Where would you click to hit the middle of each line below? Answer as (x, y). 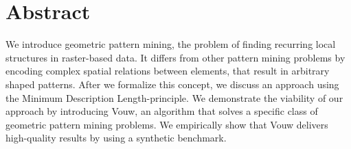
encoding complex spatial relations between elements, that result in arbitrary (168, 71)
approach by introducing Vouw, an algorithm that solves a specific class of (162, 111)
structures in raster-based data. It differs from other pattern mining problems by (175, 57)
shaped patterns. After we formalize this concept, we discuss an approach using (172, 84)
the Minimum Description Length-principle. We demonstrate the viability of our (174, 97)
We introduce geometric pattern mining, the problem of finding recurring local (171, 44)
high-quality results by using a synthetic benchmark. (116, 138)
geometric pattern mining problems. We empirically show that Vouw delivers (167, 124)
